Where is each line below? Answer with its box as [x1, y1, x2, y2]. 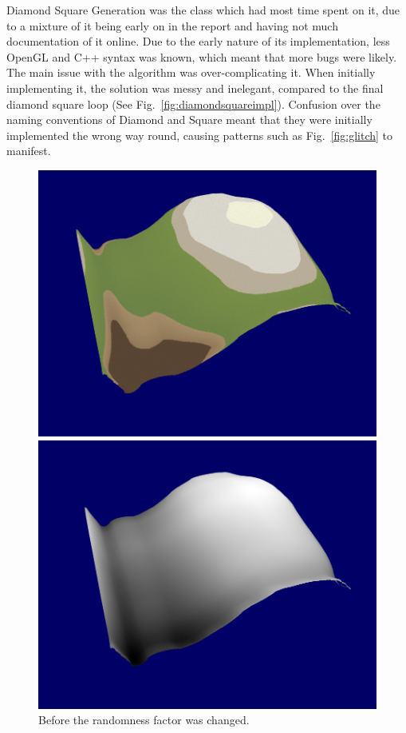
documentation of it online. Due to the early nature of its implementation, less [6, 33, 390, 50]
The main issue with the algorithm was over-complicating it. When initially [6, 64, 376, 81]
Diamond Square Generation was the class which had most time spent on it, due [6, 2, 400, 18]
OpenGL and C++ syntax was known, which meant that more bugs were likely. [6, 48, 397, 65]
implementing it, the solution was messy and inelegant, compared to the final [6, 79, 384, 96]
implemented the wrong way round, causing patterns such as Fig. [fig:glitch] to [6, 126, 393, 143]
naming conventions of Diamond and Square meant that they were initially [6, 111, 372, 128]
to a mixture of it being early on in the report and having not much [6, 17, 338, 34]
